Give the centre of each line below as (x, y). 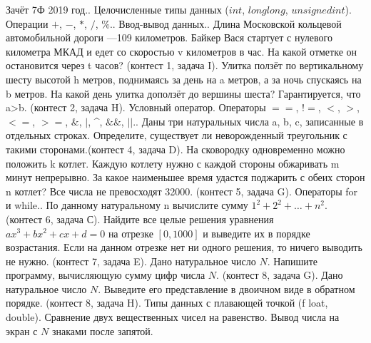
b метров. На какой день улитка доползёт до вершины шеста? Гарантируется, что (183, 93)
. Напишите (293, 261)
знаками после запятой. (102, 331)
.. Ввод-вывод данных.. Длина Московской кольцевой (225, 23)
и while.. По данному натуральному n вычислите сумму (127, 205)
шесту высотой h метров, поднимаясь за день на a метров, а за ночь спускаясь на (184, 79)
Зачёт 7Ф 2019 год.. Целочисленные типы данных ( (117, 9)
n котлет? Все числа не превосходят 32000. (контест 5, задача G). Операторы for (182, 191)
